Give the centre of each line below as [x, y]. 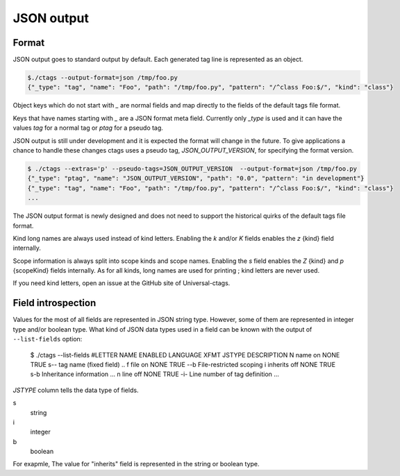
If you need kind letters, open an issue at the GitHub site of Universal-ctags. [122, 283]
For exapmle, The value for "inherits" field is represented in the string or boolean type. [136, 464]
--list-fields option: [48, 339]
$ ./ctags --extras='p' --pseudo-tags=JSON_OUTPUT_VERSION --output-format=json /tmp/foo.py [192, 169]
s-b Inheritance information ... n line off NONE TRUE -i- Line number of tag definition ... [155, 374]
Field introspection [55, 303]
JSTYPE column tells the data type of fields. [76, 390]
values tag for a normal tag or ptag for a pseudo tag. [88, 128]
